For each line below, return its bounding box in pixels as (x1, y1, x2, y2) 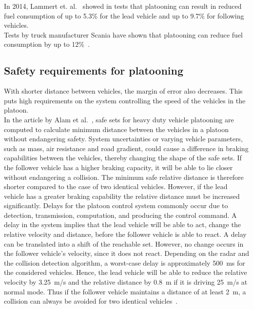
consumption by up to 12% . (4, 39, 90, 49)
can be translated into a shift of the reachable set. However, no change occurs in (4, 238, 244, 249)
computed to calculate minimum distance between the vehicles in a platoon (4, 124, 229, 134)
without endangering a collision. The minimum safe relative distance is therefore (4, 172, 244, 182)
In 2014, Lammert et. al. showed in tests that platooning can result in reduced (4, 1, 242, 11)
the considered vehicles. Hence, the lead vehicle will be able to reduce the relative (4, 267, 247, 277)
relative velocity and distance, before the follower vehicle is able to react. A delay (4, 229, 247, 239)
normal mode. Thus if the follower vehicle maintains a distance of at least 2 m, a (4, 286, 246, 296)
